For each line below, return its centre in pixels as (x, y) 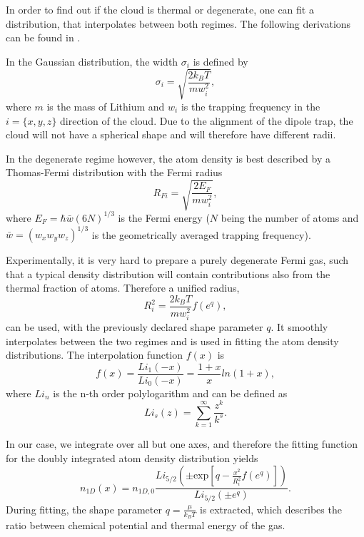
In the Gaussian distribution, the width (92, 61)
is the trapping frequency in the (251, 106)
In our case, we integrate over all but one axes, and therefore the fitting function (182, 444)
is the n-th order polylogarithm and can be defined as (170, 393)
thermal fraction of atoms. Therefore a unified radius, (123, 288)
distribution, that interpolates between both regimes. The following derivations (178, 23)
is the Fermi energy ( (164, 217)
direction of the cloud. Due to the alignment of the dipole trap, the (207, 120)
